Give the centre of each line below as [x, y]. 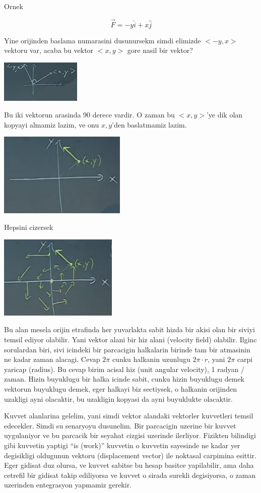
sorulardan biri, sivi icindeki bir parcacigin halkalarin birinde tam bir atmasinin [127, 349]
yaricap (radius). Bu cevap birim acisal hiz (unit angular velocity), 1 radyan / [124, 369]
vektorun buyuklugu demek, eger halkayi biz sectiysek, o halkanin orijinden [120, 389]
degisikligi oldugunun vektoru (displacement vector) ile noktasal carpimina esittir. [130, 455]
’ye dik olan [224, 115]
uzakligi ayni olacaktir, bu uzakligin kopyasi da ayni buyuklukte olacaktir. [118, 398]
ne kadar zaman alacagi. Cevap [52, 359]
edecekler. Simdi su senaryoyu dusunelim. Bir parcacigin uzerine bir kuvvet [120, 425]
